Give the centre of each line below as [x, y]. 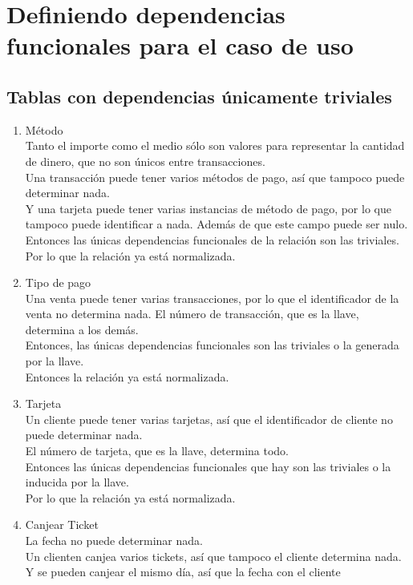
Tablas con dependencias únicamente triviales [199, 96]
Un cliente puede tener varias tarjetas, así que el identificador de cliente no [209, 419]
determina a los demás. [82, 329]
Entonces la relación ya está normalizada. [127, 376]
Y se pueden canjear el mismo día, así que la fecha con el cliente [183, 572]
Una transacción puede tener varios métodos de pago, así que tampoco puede [215, 177]
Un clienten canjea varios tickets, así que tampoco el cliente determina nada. [213, 556]
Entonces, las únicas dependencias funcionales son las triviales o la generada [212, 345]
